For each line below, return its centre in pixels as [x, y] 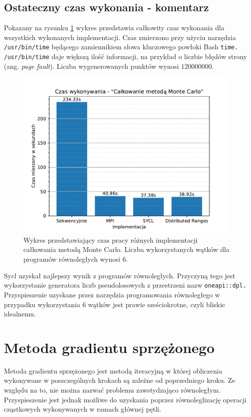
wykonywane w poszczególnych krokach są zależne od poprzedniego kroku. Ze [120, 380]
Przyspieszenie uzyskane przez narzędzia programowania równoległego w [112, 294]
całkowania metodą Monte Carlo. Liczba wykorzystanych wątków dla [126, 249]
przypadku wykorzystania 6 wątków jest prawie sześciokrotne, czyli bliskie [115, 304]
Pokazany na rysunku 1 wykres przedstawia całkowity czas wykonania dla [114, 28]
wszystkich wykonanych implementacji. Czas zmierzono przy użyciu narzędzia [120, 37]
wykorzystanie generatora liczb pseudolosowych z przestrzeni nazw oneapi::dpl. [125, 285]
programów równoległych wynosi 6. [76, 259]
